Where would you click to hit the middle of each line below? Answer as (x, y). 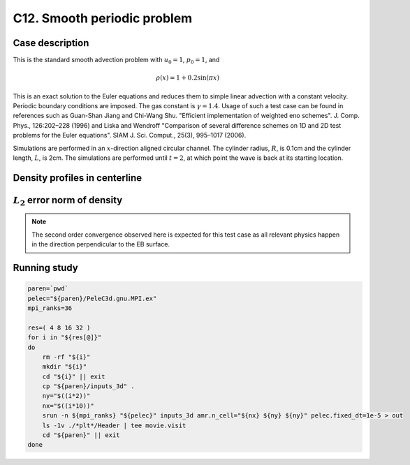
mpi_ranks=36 (50, 308)
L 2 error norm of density (68, 201)
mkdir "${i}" (65, 367)
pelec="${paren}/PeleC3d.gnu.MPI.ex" (92, 298)
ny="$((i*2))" (66, 396)
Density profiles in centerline (78, 178)
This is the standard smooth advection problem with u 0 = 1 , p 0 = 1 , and (116, 61)
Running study (45, 268)
